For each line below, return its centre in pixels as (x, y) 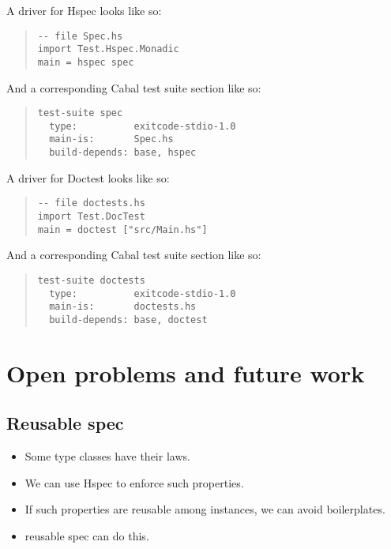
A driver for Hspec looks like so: (84, 10)
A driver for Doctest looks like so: (88, 177)
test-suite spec (80, 113)
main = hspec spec (86, 62)
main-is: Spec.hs (111, 139)
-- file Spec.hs (80, 36)
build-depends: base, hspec (123, 153)
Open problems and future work (186, 372)
